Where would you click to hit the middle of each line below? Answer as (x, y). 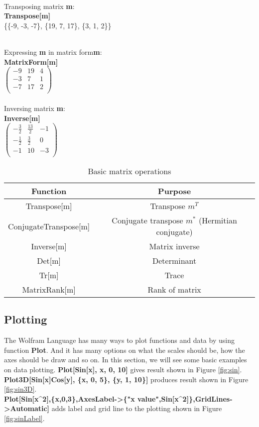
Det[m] (49, 261)
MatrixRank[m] (49, 289)
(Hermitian (218, 220)
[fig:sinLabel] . (24, 418)
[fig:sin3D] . (20, 389)
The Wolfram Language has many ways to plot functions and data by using (119, 340)
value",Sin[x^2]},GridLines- (185, 398)
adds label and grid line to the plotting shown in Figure (137, 408)
